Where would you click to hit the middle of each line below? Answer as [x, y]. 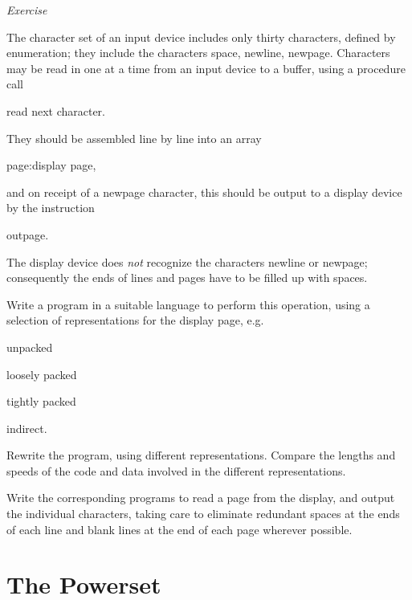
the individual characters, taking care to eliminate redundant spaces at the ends [203, 514]
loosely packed [42, 374]
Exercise [27, 10]
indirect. [27, 428]
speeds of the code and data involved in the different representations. [176, 470]
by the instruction [51, 208]
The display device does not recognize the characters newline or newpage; [187, 261]
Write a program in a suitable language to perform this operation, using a [188, 304]
